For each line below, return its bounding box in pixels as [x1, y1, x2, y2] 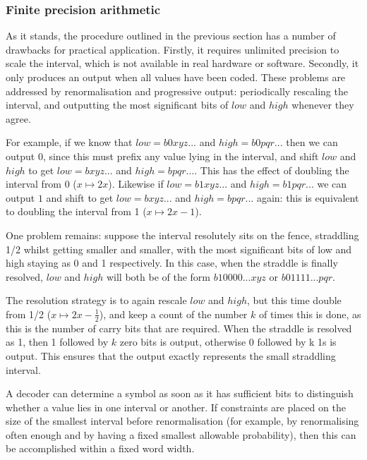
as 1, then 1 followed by [6, 334, 109, 349]
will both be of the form [106, 269, 210, 284]
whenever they [291, 97, 354, 112]
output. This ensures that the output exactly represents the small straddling [6, 348, 336, 363]
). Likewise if [108, 176, 164, 191]
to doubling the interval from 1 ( [6, 204, 147, 219]
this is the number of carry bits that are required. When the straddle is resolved [6, 320, 352, 335]
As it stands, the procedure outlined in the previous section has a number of [6, 28, 336, 43]
